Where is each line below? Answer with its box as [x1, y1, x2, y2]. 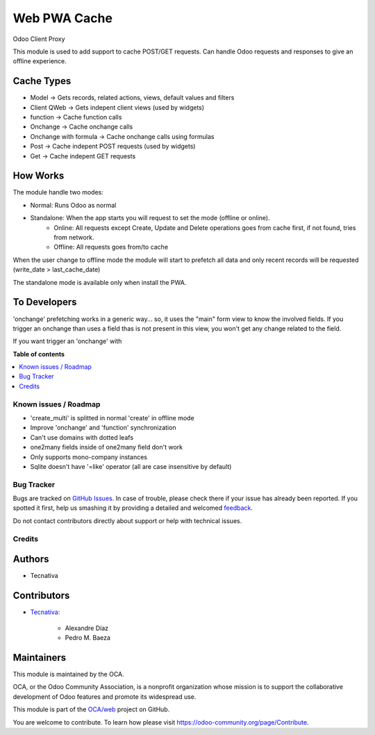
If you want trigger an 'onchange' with [12, 337, 122, 345]
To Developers [12, 296, 77, 308]
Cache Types [12, 75, 72, 87]
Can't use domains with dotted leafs [30, 433, 134, 441]
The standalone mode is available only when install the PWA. [12, 278, 187, 286]
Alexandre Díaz [65, 624, 109, 632]
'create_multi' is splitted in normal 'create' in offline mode [30, 414, 194, 422]
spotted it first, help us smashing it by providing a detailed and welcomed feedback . [12, 504, 253, 512]
